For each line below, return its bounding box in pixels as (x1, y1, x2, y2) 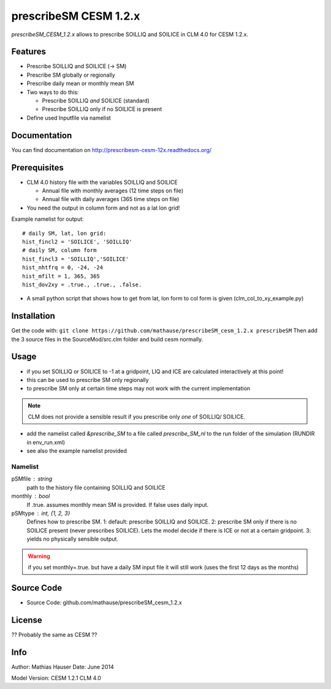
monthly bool (11, 492, 50, 500)
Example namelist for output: (11, 215, 84, 223)
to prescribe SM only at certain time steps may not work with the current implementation (26, 385, 251, 392)
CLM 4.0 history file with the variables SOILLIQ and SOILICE (26, 178, 178, 186)
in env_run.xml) (26, 438, 66, 446)
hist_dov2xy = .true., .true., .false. (22, 281, 142, 288)
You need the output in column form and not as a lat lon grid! (26, 204, 180, 211)
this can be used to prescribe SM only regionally (26, 376, 150, 383)
